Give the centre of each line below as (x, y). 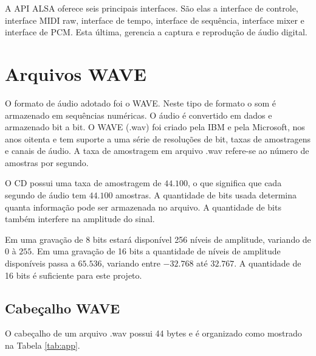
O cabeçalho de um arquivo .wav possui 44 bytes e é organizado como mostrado (153, 333)
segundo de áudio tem (46, 195)
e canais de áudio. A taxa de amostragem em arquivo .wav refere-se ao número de (157, 151)
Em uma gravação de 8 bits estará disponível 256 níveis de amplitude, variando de (158, 239)
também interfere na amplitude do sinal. (80, 219)
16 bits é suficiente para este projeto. (74, 275)
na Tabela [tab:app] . (43, 345)
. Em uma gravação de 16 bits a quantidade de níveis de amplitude (156, 251)
